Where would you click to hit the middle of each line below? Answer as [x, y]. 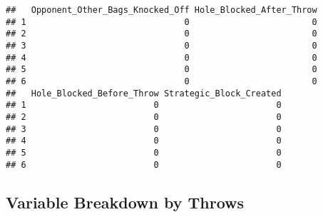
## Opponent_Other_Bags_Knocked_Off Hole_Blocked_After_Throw [161, 10]
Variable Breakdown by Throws [125, 202]
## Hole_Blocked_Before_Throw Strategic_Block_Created [144, 93]
